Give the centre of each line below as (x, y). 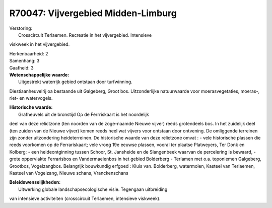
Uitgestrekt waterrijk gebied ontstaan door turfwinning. (76, 82)
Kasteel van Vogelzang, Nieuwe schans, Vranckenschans (69, 173)
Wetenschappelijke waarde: (39, 75)
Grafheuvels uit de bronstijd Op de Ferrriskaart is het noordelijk (84, 114)
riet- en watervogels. (31, 98)
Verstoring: (21, 28)
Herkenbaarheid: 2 (29, 53)
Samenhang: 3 (24, 61)
